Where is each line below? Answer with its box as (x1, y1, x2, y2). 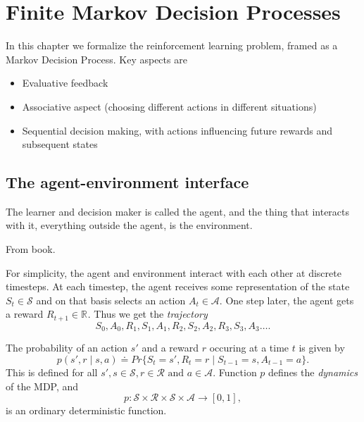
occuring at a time (209, 340, 289, 355)
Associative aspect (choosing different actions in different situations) (22, 99, 317, 113)
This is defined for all (6, 364, 98, 379)
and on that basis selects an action (36, 292, 186, 307)
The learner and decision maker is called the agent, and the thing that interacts (6, 204, 350, 218)
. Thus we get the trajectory (87, 306, 208, 321)
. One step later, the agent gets (219, 292, 354, 307)
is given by (299, 340, 345, 355)
